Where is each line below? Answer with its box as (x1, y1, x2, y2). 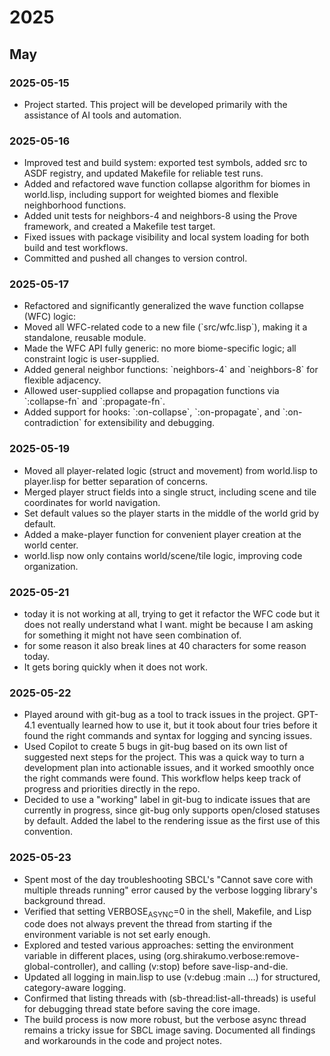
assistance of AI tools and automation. (23, 109, 182, 121)
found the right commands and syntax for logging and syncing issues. (23, 730, 313, 742)
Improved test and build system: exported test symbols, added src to (23, 157, 308, 169)
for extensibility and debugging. (83, 417, 216, 429)
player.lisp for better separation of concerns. (23, 475, 209, 487)
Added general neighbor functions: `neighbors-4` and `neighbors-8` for (23, 364, 319, 376)
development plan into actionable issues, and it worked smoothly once (23, 762, 315, 774)
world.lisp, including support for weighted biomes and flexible (23, 189, 279, 201)
